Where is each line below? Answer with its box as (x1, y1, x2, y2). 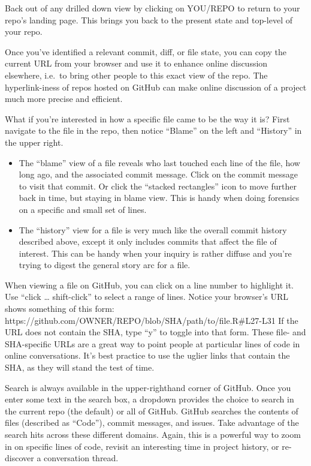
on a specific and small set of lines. (19, 203, 147, 215)
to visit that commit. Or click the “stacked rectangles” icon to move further (19, 179, 297, 192)
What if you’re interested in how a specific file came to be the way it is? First (5, 112, 290, 125)
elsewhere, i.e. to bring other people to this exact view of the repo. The (5, 68, 268, 81)
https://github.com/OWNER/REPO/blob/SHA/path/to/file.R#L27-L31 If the (5, 314, 298, 326)
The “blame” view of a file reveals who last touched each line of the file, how (19, 156, 300, 169)
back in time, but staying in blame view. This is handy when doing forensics (19, 191, 300, 204)
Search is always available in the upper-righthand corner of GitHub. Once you (5, 381, 291, 393)
